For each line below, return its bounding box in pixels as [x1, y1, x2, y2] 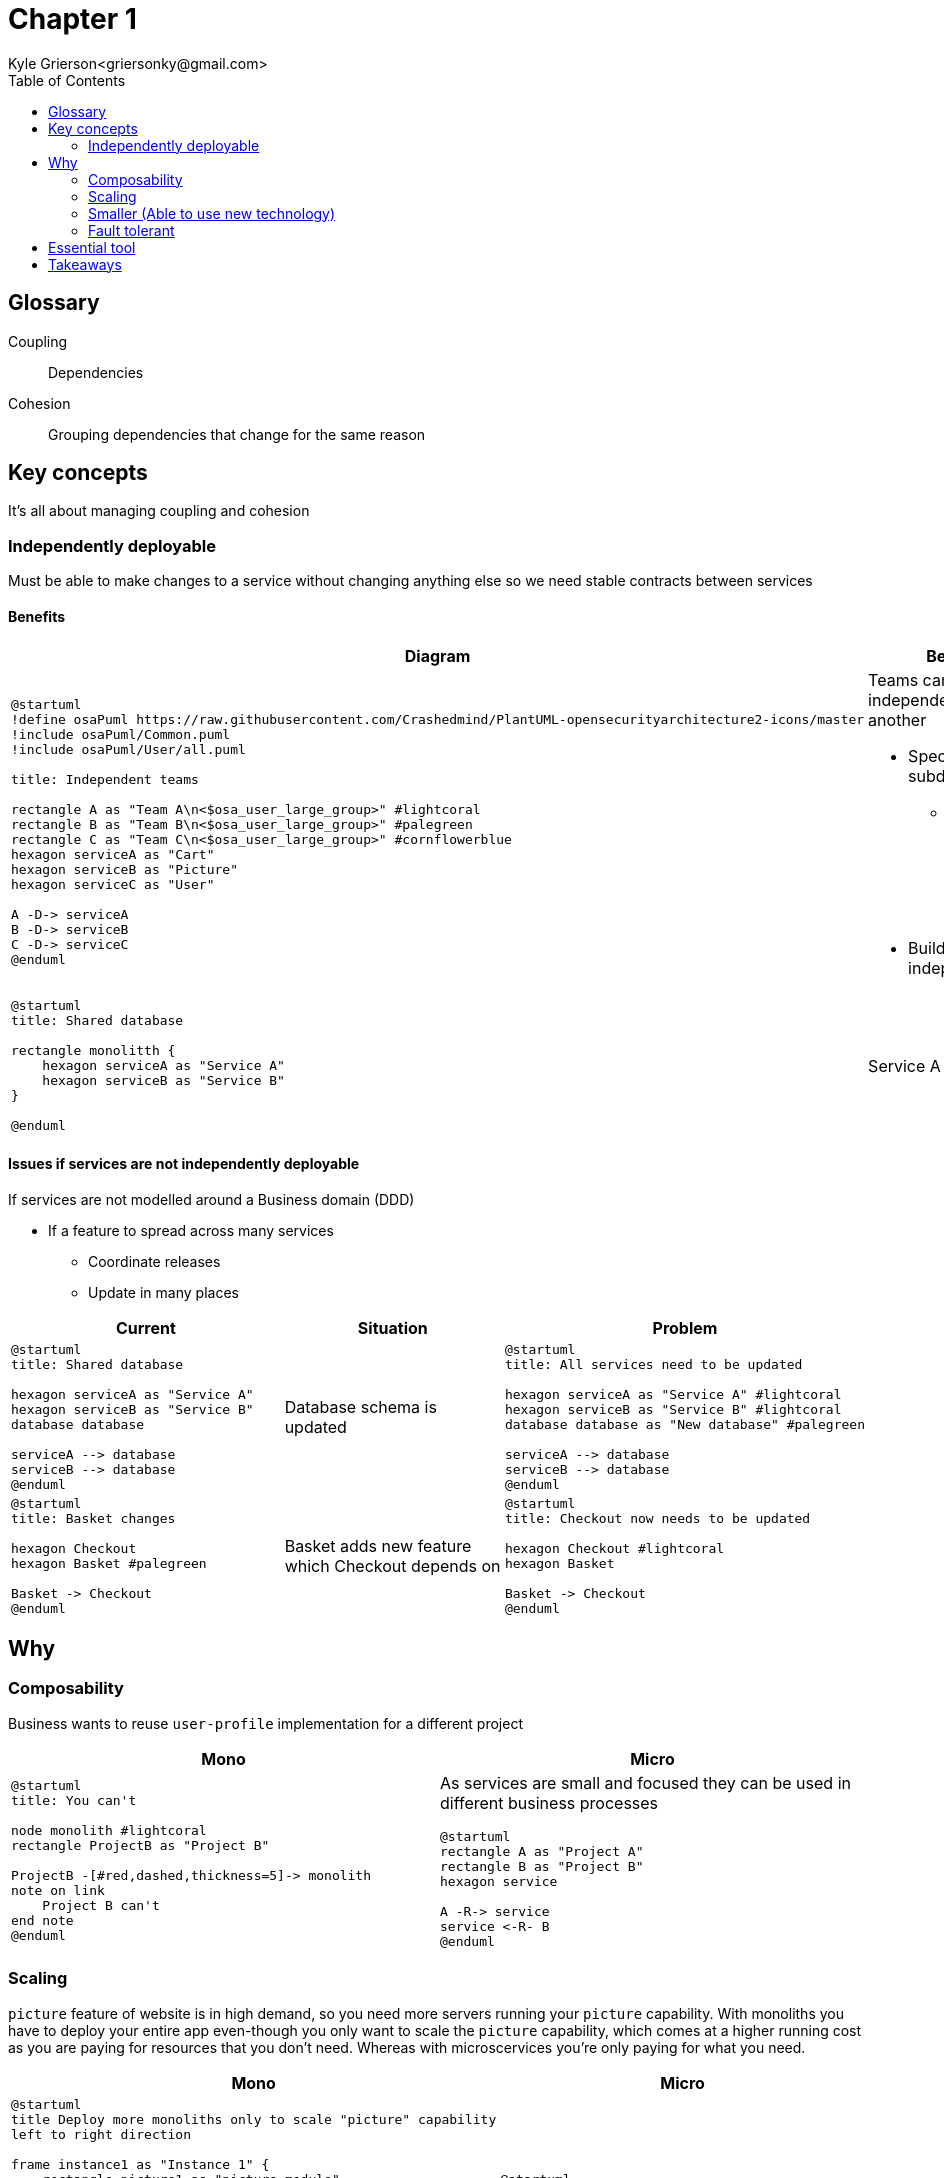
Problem [652, 1317, 718, 1338]
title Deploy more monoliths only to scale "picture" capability [11, 2111, 497, 2127]
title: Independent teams [11, 772, 199, 788]
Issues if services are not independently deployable [8, 1155, 360, 1173]
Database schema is [284, 1396, 437, 1417]
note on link [11, 1883, 105, 1899]
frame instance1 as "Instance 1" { [11, 2156, 270, 2172]
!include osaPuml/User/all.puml [11, 742, 246, 758]
